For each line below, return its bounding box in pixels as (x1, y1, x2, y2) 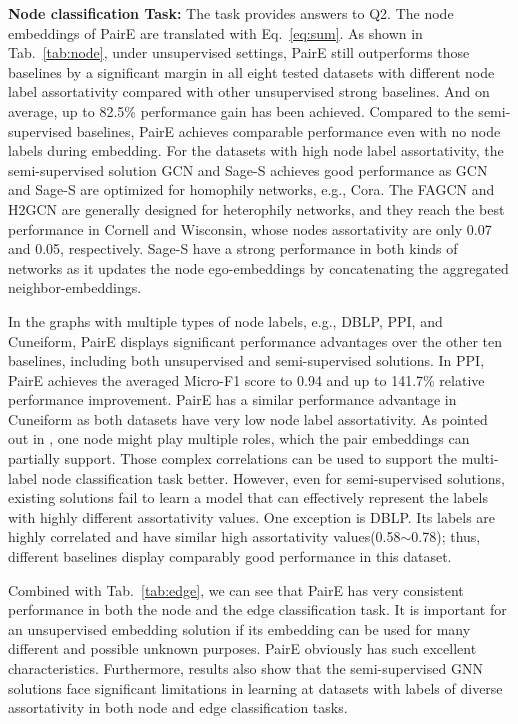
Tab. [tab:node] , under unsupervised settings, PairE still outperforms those (8, 42, 470, 63)
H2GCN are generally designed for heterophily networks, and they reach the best (8, 198, 505, 219)
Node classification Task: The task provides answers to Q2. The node (8, 3, 454, 23)
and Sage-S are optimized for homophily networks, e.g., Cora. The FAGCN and (8, 179, 495, 200)
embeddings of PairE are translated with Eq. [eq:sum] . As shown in (8, 22, 423, 43)
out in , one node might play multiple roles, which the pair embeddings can (8, 428, 470, 449)
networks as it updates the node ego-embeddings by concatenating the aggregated (8, 257, 509, 278)
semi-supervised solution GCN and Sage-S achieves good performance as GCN (8, 159, 488, 180)
